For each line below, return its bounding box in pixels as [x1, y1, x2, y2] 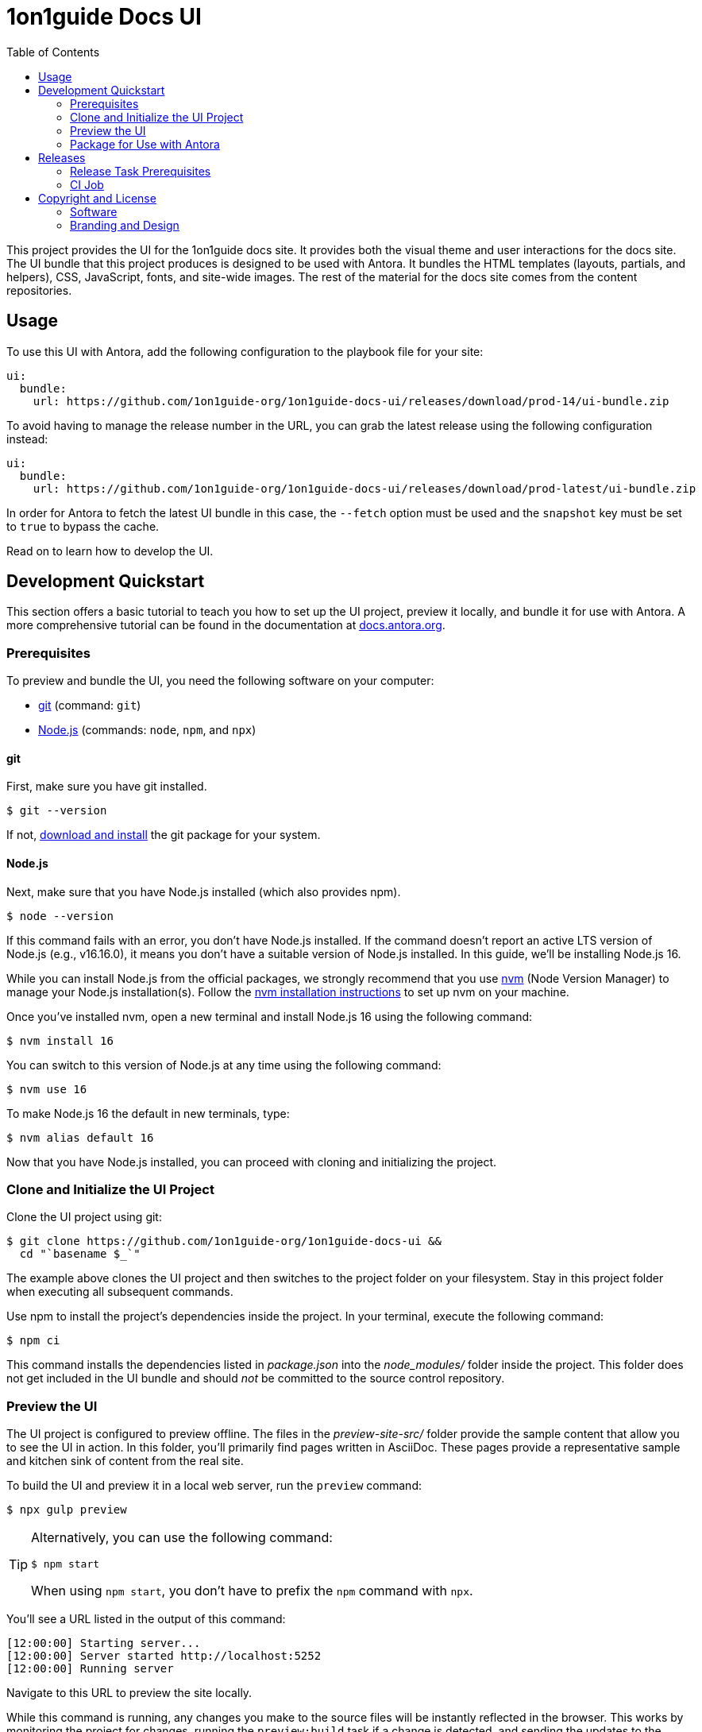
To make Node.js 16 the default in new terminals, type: [6, 1106, 290, 1120]
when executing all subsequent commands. [6, 1285, 233, 1299]
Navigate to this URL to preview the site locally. [6, 1686, 253, 1700]
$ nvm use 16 [6, 1082, 87, 1096]
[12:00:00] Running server [6, 1662, 174, 1676]
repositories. [6, 283, 72, 297]
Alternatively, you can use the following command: [31, 1529, 333, 1546]
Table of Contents [6, 44, 100, 59]
